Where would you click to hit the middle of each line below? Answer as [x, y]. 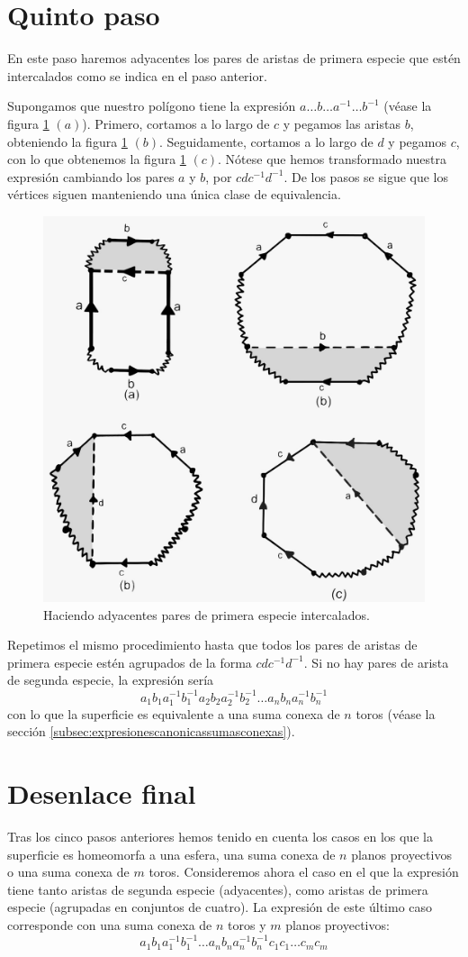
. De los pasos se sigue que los [366, 176]
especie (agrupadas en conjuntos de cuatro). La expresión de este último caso [220, 907]
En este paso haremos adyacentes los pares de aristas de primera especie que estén [234, 58]
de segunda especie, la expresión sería [111, 680]
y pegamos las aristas [342, 123]
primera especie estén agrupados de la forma [130, 662]
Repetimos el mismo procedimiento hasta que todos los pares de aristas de [212, 645]
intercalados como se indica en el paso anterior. [137, 75]
